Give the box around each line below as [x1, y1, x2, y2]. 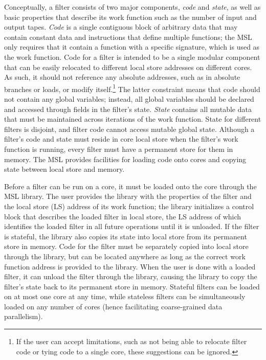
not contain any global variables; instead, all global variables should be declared [4, 94, 254, 104]
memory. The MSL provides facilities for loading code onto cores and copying [4, 153, 247, 164]
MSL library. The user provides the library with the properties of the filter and [4, 191, 252, 201]
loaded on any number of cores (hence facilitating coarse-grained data [4, 301, 223, 311]
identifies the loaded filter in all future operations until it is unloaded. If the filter [4, 221, 259, 232]
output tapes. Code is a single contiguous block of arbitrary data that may [4, 21, 238, 32]
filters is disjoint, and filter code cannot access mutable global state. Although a [4, 123, 255, 134]
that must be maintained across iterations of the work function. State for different [4, 114, 261, 124]
